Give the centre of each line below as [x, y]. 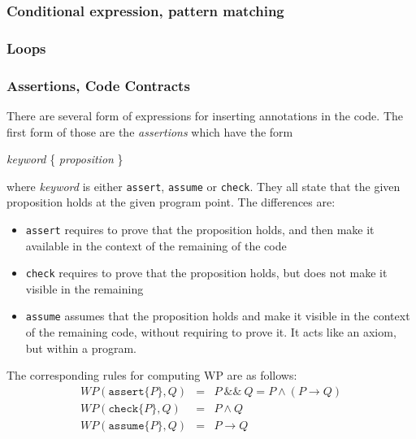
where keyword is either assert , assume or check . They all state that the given [204, 186]
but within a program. [81, 348]
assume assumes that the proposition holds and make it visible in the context [218, 316]
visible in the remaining [84, 288]
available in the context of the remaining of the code [156, 245]
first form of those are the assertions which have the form [150, 131]
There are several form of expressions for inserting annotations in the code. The [205, 115]
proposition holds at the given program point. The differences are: [171, 202]
